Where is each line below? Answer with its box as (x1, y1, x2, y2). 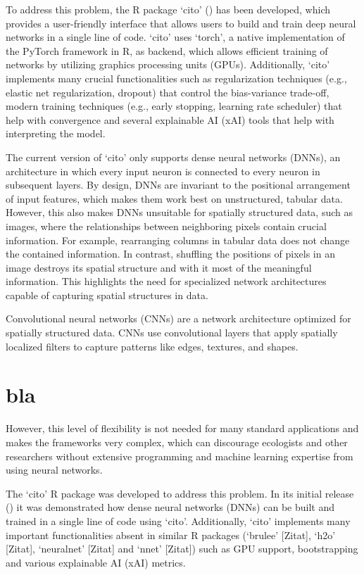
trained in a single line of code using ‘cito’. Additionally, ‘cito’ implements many (6, 513, 351, 528)
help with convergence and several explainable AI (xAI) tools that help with (6, 112, 334, 127)
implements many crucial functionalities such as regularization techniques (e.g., (6, 70, 347, 85)
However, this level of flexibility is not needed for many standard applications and (6, 421, 359, 436)
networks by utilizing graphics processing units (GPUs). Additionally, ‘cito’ (6, 57, 330, 72)
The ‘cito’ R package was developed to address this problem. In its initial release (6, 486, 354, 500)
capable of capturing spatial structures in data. (6, 287, 208, 302)
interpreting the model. (6, 126, 106, 141)
